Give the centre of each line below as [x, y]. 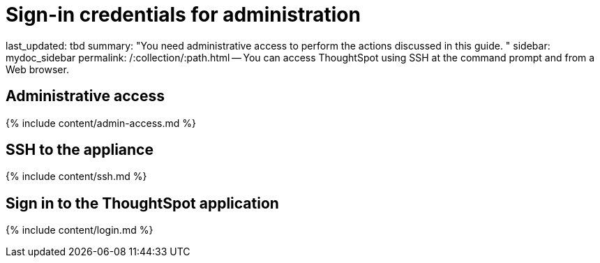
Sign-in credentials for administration [183, 15]
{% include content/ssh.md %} [76, 176]
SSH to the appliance [80, 150]
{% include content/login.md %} [80, 230]
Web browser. [37, 69]
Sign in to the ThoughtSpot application [142, 203]
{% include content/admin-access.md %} [101, 123]
